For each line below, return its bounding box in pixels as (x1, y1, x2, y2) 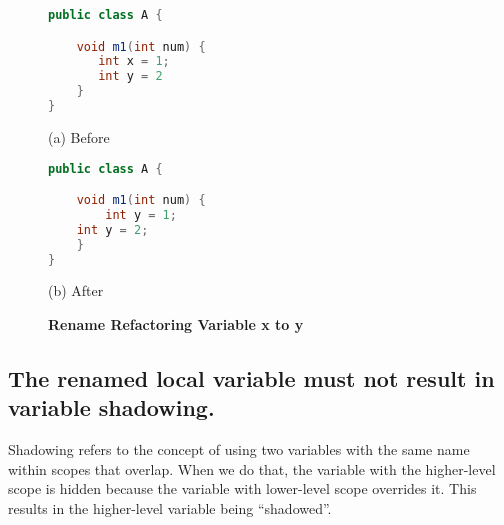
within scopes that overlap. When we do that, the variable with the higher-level (8, 458, 496, 479)
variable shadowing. (8, 392, 215, 423)
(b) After (48, 280, 104, 301)
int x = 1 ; (98, 54, 170, 69)
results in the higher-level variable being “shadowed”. (8, 497, 332, 518)
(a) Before (48, 126, 110, 147)
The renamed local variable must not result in (8, 362, 495, 393)
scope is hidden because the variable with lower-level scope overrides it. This (8, 478, 477, 499)
